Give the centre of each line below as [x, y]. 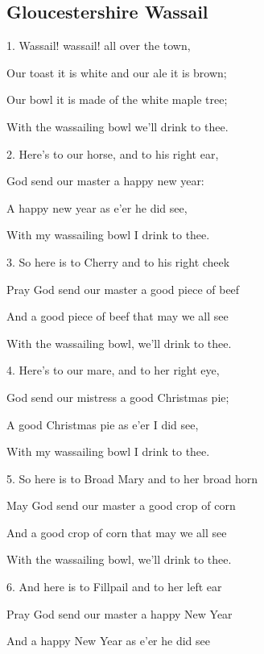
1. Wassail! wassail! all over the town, [99, 46]
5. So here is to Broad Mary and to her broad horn [132, 478]
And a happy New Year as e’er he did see [108, 641]
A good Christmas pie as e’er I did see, [103, 424]
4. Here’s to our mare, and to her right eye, [113, 370]
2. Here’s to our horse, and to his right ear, [113, 153]
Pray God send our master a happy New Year [120, 613]
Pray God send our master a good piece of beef [123, 289]
